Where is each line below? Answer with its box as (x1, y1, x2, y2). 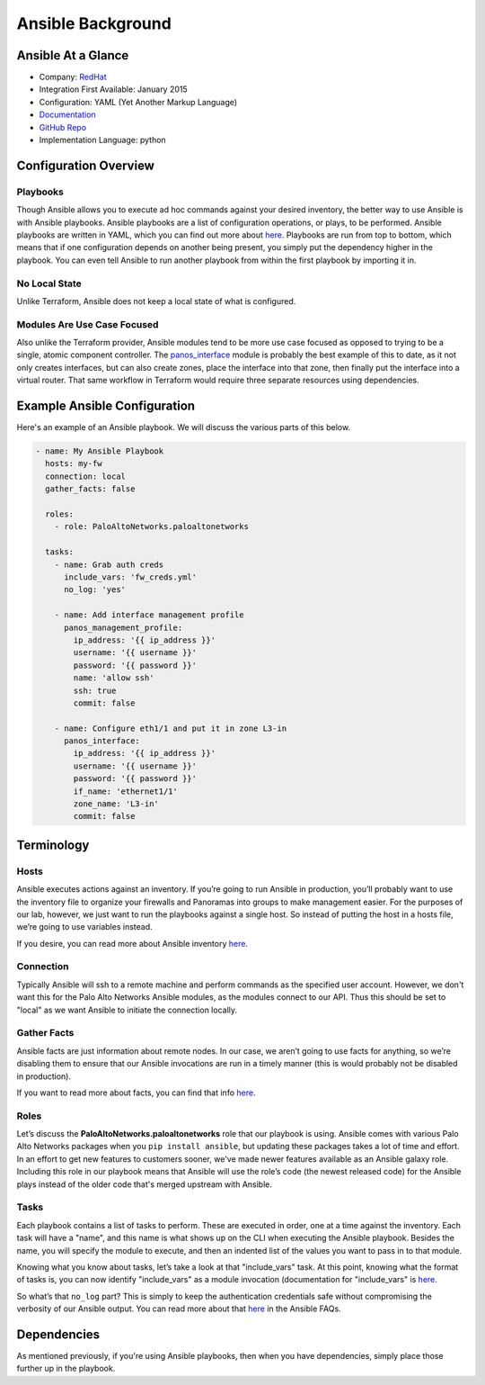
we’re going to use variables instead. (16, 922, 153, 932)
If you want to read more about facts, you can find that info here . (16, 1087, 256, 1098)
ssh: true (73, 685, 117, 696)
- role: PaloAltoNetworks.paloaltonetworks (54, 522, 249, 532)
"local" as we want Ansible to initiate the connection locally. (16, 1004, 238, 1015)
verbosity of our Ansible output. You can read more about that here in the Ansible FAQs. (16, 1303, 341, 1314)
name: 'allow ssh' (73, 673, 154, 683)
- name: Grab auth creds (54, 559, 164, 570)
